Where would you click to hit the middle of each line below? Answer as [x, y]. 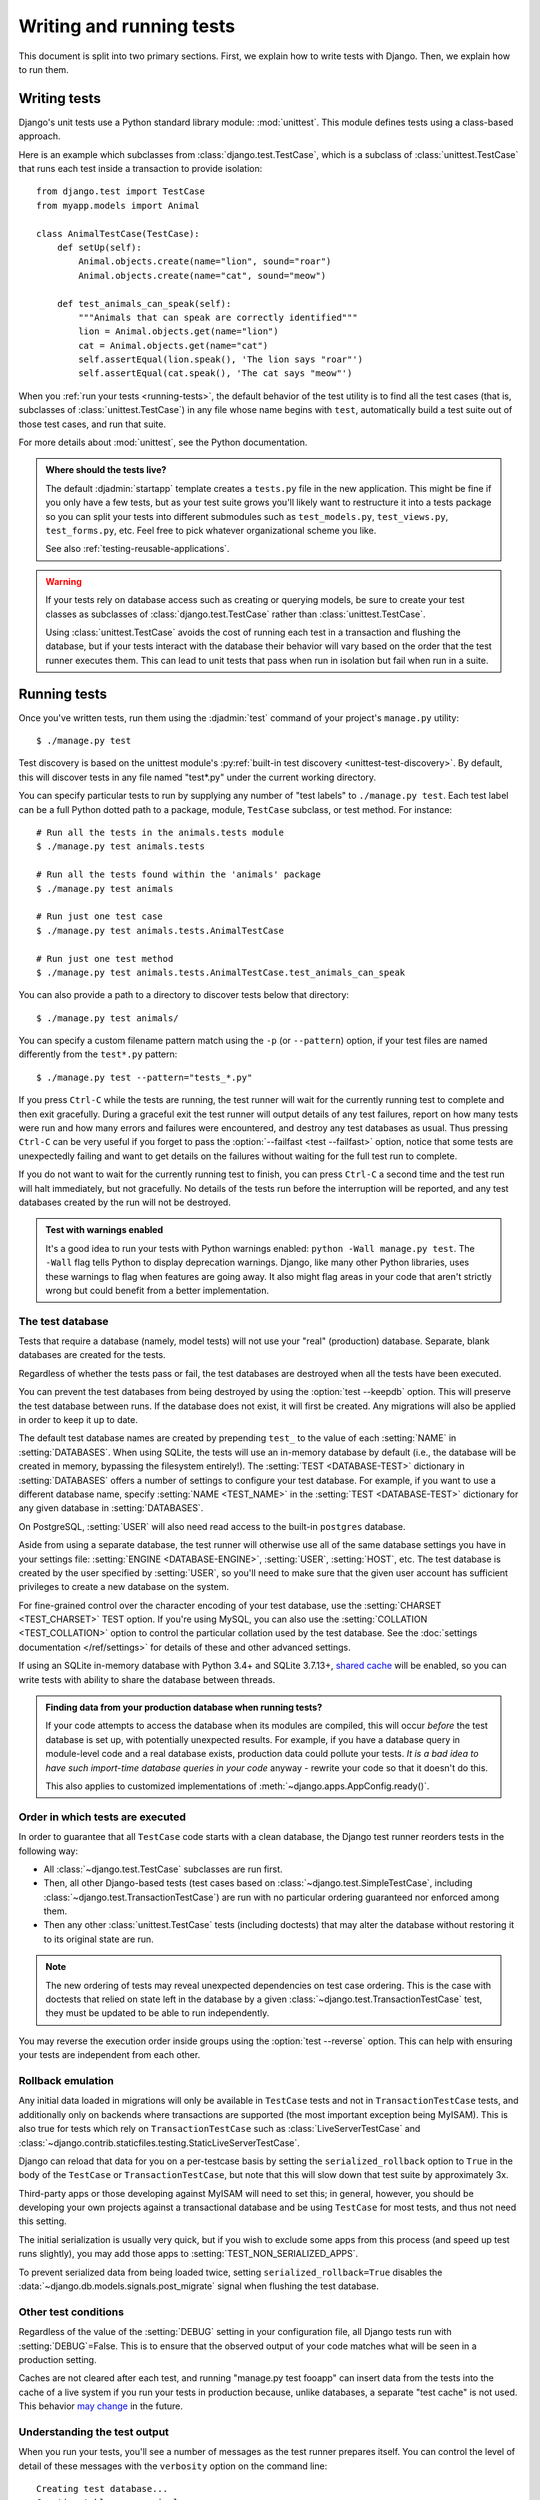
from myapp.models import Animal [118, 205]
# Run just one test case [100, 916]
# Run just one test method [105, 958]
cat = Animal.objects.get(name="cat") [173, 345]
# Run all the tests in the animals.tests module [160, 832]
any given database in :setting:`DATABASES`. [111, 1508]
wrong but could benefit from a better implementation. [157, 1290]
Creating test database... [102, 2489]
